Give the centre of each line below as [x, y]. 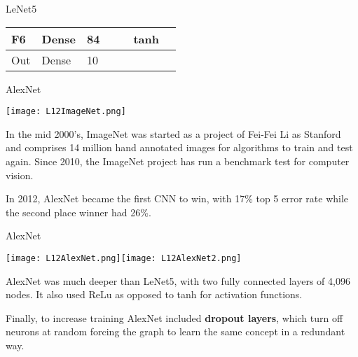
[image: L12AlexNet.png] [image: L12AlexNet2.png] [124, 258]
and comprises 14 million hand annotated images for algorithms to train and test [179, 147]
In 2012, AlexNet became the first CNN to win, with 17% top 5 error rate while [177, 198]
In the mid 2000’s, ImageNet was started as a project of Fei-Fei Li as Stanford [173, 133]
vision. [20, 175]
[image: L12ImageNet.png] [66, 112]
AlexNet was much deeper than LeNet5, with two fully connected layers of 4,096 [178, 280]
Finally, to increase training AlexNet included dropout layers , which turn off [174, 317]
